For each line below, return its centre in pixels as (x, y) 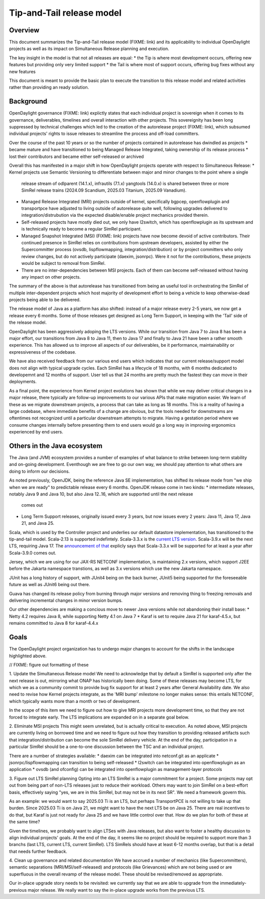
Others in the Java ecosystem (56, 446)
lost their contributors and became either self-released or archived (77, 156)
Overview (24, 30)
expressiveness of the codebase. (43, 352)
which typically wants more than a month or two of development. (75, 701)
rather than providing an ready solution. (49, 87)
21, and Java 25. (38, 523)
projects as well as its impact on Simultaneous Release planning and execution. (89, 49)
